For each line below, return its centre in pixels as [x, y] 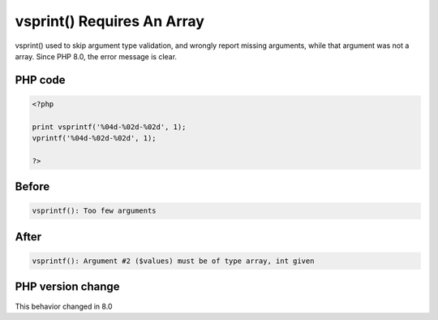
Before [32, 187]
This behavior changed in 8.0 [64, 306]
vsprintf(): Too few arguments [94, 211]
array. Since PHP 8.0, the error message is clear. [96, 56]
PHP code [40, 80]
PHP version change [68, 287]
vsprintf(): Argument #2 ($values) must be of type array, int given [173, 261]
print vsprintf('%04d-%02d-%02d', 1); [109, 127]
